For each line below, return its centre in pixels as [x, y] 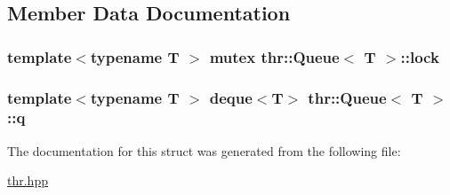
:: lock [420, 56]
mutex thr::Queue [274, 56]
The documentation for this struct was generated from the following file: [204, 150]
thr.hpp [28, 180]
